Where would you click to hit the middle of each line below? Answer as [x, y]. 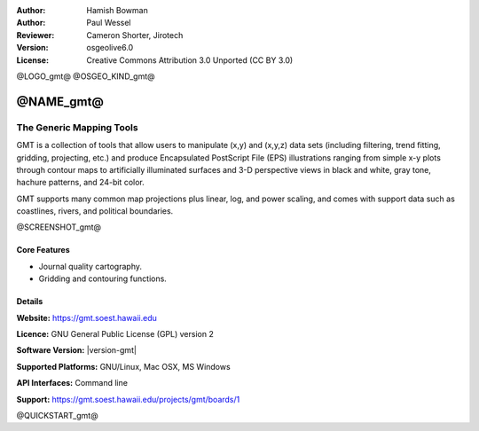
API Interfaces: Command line [72, 383]
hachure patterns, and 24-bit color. [81, 183]
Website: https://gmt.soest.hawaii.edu [86, 317]
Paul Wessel [109, 23]
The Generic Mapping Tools [77, 127]
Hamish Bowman [117, 10]
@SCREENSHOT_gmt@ [59, 227]
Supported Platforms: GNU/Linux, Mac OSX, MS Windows [123, 366]
